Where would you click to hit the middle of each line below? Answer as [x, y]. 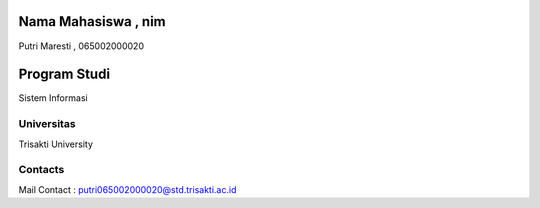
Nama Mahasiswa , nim [92, 21]
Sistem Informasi [53, 98]
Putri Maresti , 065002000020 [81, 46]
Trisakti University [56, 144]
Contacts [41, 170]
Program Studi [64, 74]
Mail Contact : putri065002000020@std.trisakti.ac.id [127, 189]
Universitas [47, 124]
